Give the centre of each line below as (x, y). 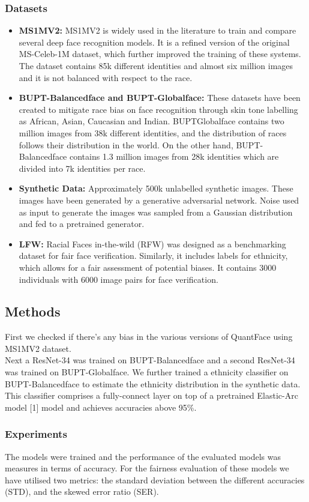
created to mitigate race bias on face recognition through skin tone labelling (158, 109)
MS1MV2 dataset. (38, 348)
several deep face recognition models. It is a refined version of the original (154, 42)
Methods (33, 311)
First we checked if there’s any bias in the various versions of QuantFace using (149, 337)
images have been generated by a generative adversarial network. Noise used (159, 200)
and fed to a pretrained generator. (82, 224)
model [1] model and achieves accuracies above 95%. (101, 407)
